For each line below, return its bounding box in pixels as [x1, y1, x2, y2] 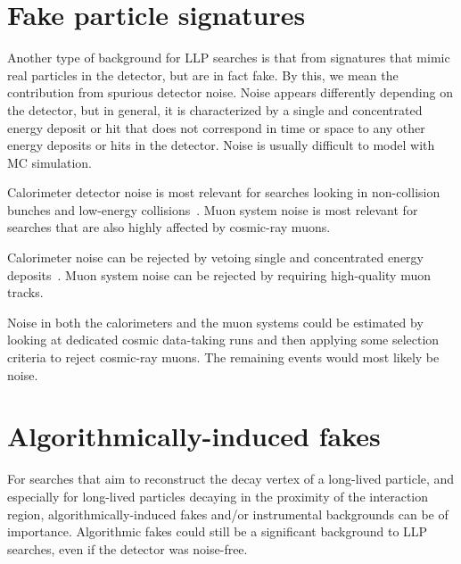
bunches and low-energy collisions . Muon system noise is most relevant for [7, 200, 418, 219]
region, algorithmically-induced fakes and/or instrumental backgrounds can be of [7, 504, 449, 523]
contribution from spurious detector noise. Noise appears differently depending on [7, 83, 453, 102]
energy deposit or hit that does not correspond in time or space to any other [7, 118, 425, 137]
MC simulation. [7, 153, 92, 171]
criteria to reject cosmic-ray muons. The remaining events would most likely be [7, 348, 440, 367]
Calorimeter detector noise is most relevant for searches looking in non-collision [7, 183, 440, 202]
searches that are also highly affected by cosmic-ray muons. [7, 218, 331, 236]
